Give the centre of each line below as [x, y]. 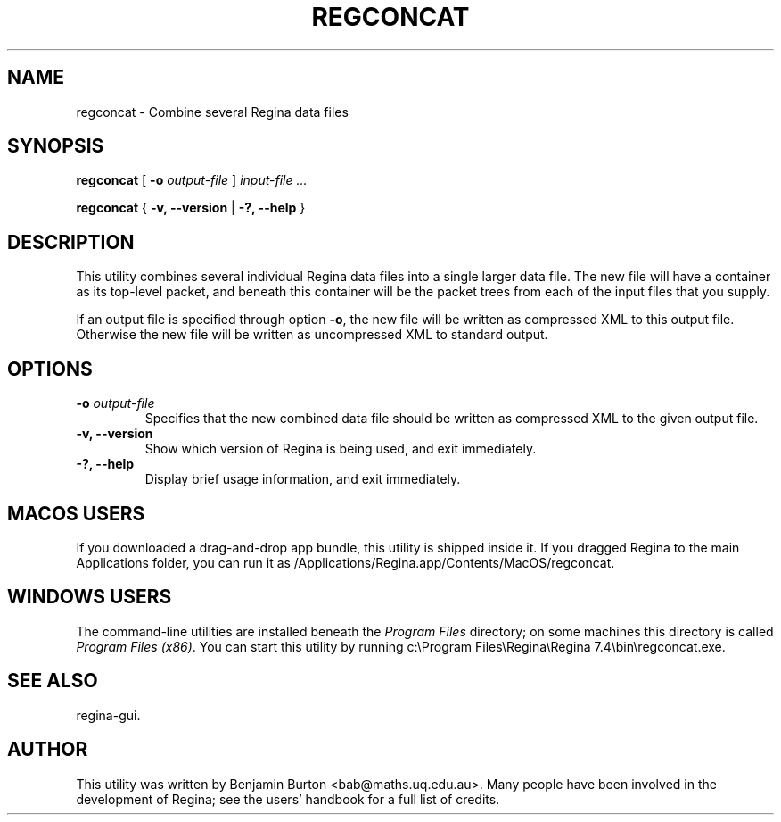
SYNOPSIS [56, 146]
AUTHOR [48, 750]
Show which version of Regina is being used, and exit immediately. [341, 449]
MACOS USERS [76, 513]
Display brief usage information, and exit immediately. [303, 479]
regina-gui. [108, 715]
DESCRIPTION [71, 242]
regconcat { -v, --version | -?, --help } [191, 208]
